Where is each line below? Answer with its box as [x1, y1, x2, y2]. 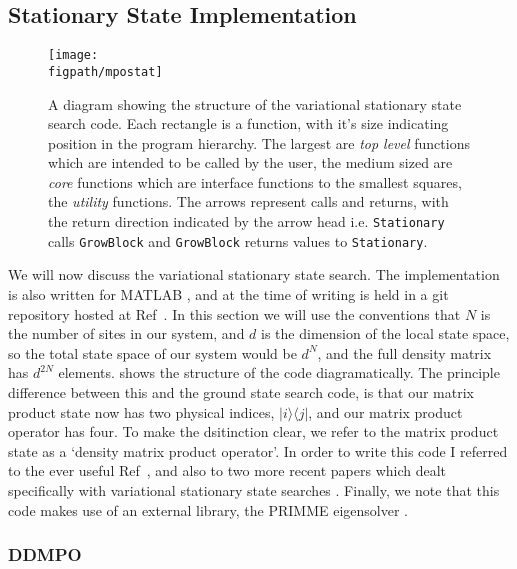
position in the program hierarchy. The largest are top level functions [48, 132, 470, 153]
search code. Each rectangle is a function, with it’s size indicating [48, 113, 449, 134]
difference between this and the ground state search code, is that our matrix [8, 381, 474, 402]
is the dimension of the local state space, [261, 323, 510, 344]
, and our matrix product [308, 401, 463, 422]
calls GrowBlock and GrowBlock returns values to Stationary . [48, 230, 428, 251]
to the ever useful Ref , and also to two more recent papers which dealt [8, 460, 447, 481]
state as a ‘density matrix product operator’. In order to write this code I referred [8, 440, 508, 461]
